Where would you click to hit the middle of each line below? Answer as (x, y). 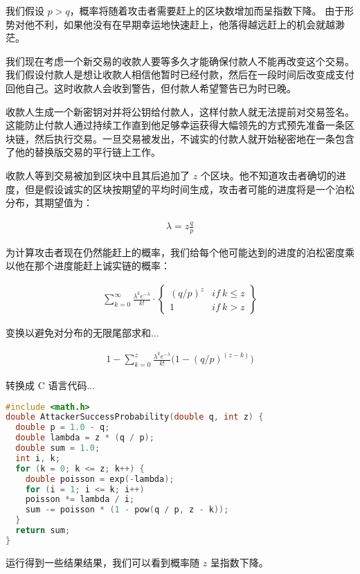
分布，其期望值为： (49, 203)
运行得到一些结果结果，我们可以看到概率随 (102, 562)
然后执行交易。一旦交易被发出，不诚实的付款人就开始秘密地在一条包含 (194, 138)
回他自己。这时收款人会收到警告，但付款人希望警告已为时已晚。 (151, 88)
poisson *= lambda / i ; (80, 500)
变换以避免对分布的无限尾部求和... (82, 333)
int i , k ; (38, 458)
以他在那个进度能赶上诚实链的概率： (88, 266)
